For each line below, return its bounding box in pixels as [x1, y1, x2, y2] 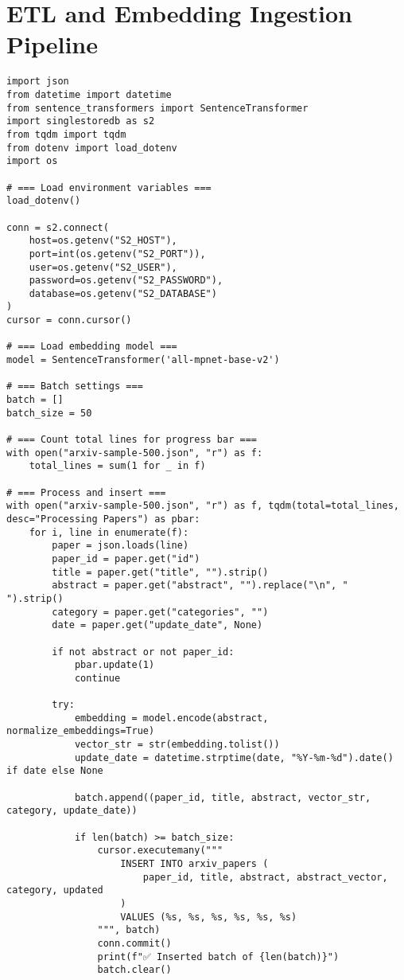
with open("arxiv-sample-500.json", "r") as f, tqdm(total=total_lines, [6, 500, 399, 512]
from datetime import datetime [6, 88, 172, 100]
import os [6, 155, 58, 167]
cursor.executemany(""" [97, 845, 223, 857]
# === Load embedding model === [6, 341, 177, 353]
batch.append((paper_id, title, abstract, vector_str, [74, 791, 371, 803]
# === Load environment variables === [6, 182, 212, 193]
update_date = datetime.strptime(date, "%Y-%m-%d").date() [74, 752, 394, 763]
